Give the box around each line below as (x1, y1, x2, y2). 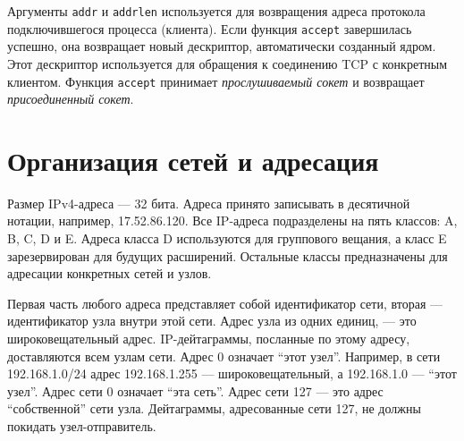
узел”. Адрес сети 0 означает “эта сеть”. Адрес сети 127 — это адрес (7, 381, 384, 400)
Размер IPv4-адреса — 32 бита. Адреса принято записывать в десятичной (7, 193, 410, 212)
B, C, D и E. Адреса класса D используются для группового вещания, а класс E (7, 229, 447, 248)
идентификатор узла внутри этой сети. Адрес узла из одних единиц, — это (7, 311, 417, 330)
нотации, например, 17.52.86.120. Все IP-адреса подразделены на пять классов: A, (7, 211, 458, 230)
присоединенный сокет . (7, 89, 134, 108)
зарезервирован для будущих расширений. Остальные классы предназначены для (7, 246, 448, 265)
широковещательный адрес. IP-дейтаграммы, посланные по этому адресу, (7, 329, 410, 348)
